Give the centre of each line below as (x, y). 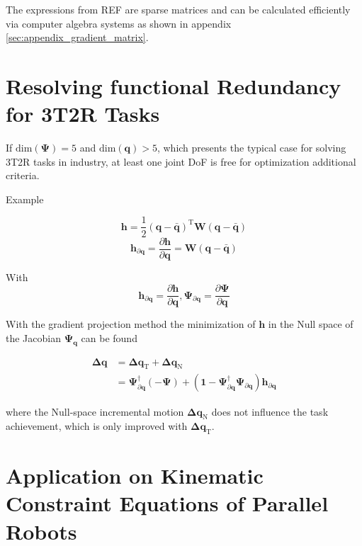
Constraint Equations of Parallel (167, 503)
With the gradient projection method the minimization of (131, 324)
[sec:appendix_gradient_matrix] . (77, 37)
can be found (109, 337)
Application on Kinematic (135, 476)
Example (25, 199)
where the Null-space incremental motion (95, 411)
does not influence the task (270, 411)
